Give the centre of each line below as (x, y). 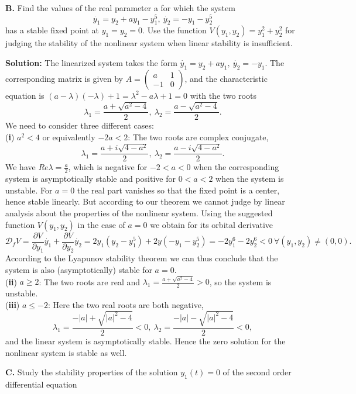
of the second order (257, 372)
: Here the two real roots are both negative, (126, 304)
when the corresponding (236, 167)
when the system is (250, 179)
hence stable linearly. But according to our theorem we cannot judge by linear (145, 201)
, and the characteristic (226, 78)
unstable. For (29, 190)
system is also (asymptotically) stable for (79, 270)
